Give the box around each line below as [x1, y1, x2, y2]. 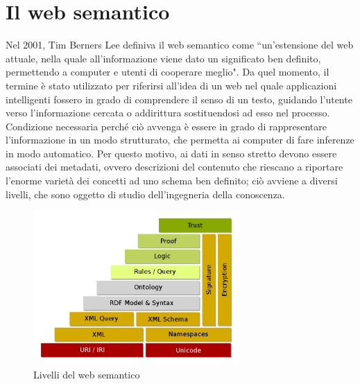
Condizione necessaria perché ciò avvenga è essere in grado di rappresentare [6, 119, 327, 133]
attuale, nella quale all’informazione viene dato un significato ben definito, [6, 51, 321, 65]
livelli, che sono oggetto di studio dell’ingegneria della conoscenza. [6, 186, 285, 201]
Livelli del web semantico [33, 367, 140, 382]
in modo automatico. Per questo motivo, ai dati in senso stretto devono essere [6, 146, 337, 160]
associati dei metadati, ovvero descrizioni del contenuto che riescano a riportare [6, 159, 343, 174]
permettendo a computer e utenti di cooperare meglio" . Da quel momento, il [6, 64, 329, 79]
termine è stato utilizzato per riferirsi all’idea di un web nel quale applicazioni [6, 78, 337, 92]
